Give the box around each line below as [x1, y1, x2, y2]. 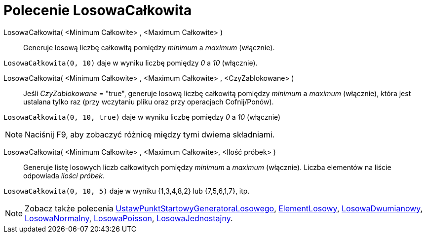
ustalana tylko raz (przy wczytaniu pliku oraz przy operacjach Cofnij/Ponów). [23, 97, 274, 106]
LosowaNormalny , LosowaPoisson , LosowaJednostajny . [25, 213, 233, 223]
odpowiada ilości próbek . [23, 171, 105, 180]
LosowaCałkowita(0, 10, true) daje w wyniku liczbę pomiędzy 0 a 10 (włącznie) [3, 112, 281, 121]
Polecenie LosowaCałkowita [3, 2, 192, 19]
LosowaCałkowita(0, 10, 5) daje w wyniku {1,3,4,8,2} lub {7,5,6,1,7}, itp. [3, 186, 250, 195]
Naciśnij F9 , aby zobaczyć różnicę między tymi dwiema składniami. [25, 129, 275, 139]
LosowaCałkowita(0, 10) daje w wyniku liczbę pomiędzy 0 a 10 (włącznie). [3, 58, 258, 67]
